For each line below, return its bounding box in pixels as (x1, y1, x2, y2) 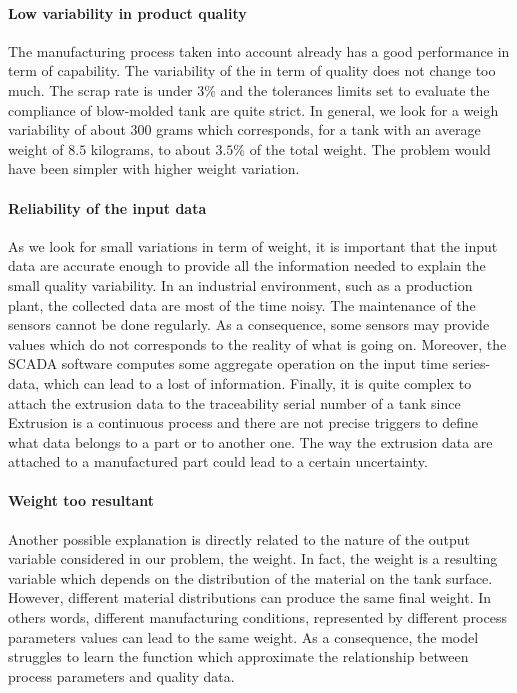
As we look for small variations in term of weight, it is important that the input (8, 235, 498, 256)
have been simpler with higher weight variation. (8, 158, 300, 179)
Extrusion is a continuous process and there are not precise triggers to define (8, 412, 478, 433)
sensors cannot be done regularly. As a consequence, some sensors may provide (8, 314, 490, 335)
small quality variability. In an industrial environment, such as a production (8, 274, 473, 295)
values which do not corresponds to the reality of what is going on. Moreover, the (8, 333, 507, 354)
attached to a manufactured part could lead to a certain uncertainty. (8, 451, 428, 472)
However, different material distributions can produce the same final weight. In (8, 587, 492, 608)
